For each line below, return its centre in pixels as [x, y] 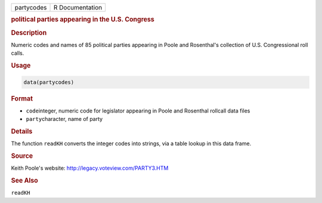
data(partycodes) [49, 82]
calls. [18, 53]
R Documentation [78, 7]
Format [22, 98]
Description [29, 33]
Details [22, 131]
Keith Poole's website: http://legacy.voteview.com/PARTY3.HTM [90, 168]
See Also [24, 180]
